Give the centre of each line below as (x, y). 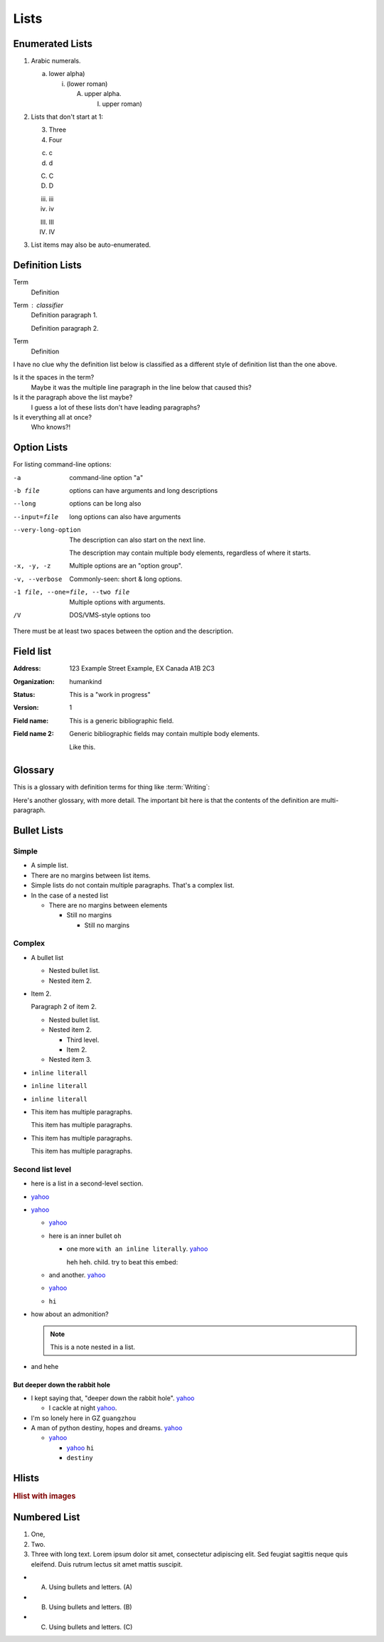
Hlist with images (44, 1496)
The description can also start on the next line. (137, 540)
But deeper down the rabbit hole (62, 1385)
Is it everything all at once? (53, 417)
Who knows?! (51, 427)
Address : (27, 668)
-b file (27, 490)
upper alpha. (103, 94)
